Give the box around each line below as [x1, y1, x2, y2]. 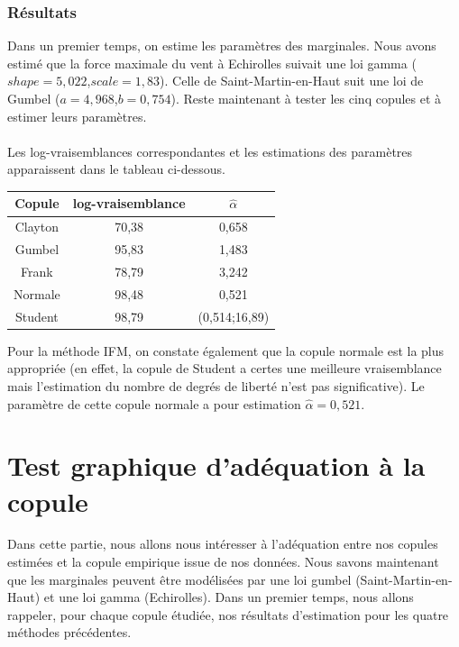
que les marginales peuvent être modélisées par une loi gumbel [7, 570, 352, 588]
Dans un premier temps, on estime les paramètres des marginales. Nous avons [7, 36, 436, 55]
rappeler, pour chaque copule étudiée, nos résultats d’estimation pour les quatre [7, 605, 449, 624]
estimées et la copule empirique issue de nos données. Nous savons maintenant [7, 552, 439, 571]
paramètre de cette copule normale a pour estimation [7, 394, 301, 413]
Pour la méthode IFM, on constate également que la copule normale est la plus [7, 341, 445, 360]
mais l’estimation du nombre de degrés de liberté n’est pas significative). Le [7, 376, 425, 395]
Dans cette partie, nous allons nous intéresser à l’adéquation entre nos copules [7, 534, 438, 553]
